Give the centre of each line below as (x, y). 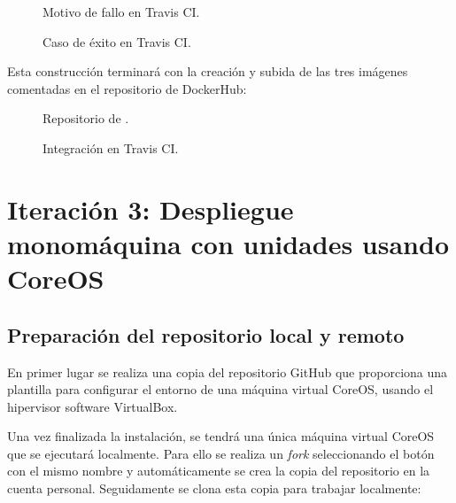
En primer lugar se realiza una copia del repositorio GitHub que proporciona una (228, 371)
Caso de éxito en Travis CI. (117, 41)
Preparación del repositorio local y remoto (206, 334)
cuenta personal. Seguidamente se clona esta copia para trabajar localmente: (214, 488)
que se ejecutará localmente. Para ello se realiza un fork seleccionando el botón (221, 453)
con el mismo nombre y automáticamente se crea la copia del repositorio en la (219, 471)
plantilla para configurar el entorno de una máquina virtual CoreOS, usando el (220, 389)
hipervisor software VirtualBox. (93, 406)
